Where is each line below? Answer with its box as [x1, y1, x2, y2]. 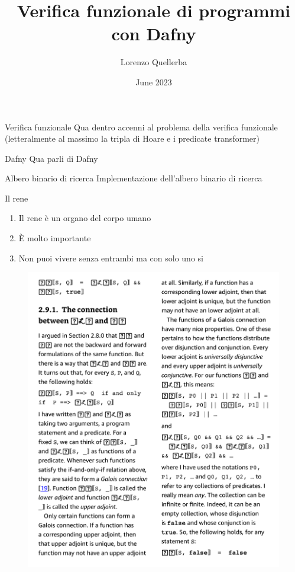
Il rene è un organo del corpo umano [18, 212, 151, 224]
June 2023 [135, 75, 172, 88]
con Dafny [111, 21, 196, 46]
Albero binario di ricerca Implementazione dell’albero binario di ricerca [5, 172, 262, 184]
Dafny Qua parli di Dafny [5, 152, 98, 164]
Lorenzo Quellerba [120, 56, 187, 68]
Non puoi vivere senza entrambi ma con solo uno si [18, 251, 203, 264]
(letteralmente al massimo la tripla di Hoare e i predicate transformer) [5, 132, 260, 145]
